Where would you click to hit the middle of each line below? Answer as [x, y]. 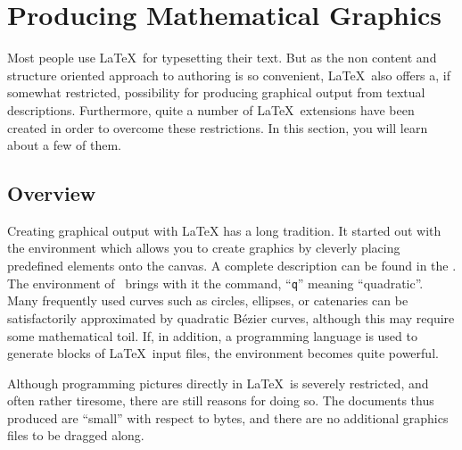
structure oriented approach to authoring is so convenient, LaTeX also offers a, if [229, 75]
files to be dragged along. [76, 435]
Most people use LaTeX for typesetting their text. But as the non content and [222, 58]
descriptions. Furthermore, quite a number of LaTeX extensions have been [211, 109]
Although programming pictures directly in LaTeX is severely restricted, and [218, 383]
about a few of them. [64, 145]
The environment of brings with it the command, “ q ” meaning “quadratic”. [215, 283]
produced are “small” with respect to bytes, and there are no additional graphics [228, 417]
